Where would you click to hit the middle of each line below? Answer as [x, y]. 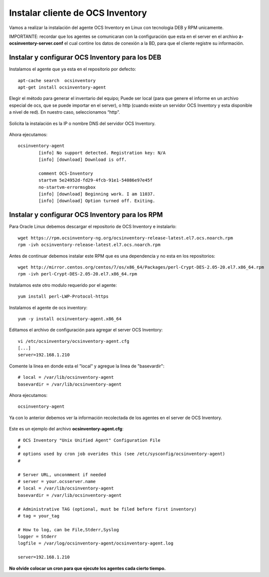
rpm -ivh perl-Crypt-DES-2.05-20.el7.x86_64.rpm [77, 274]
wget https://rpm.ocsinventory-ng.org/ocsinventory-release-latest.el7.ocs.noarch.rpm [125, 238]
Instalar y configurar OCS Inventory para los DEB [85, 57]
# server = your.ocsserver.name [57, 481]
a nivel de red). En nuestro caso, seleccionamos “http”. [65, 112]
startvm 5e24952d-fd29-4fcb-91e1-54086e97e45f [96, 180]
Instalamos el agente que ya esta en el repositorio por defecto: [73, 69]
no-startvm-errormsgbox [67, 187]
